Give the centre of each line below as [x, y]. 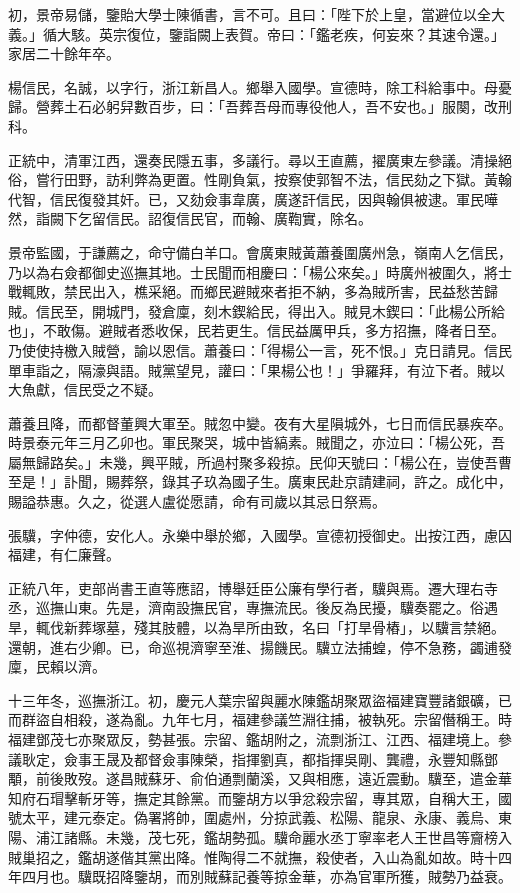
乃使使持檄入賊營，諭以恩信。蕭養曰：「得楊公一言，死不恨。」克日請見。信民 [260, 349]
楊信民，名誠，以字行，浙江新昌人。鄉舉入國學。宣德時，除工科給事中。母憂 [260, 86]
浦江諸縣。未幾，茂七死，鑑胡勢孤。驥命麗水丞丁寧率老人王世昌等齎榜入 [273, 836]
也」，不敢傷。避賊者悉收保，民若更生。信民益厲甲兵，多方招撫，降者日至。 [256, 330]
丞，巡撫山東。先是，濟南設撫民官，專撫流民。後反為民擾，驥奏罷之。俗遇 [253, 607]
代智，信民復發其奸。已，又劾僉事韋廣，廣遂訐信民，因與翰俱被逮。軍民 [246, 198]
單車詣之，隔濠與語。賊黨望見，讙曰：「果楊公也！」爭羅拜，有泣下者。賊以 [256, 369]
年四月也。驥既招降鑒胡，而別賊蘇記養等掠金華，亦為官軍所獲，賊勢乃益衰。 [260, 876]
